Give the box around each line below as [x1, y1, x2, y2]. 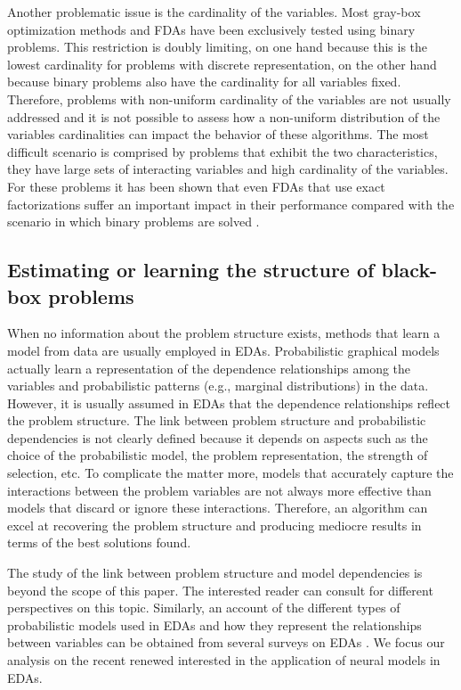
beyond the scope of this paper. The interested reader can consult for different [7, 580, 433, 599]
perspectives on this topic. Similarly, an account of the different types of [7, 598, 400, 617]
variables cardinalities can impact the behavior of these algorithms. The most [7, 125, 429, 144]
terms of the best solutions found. [7, 533, 191, 552]
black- [381, 256, 438, 283]
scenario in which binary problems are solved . [7, 212, 260, 231]
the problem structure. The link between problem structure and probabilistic [7, 411, 426, 430]
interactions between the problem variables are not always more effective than [7, 481, 432, 499]
